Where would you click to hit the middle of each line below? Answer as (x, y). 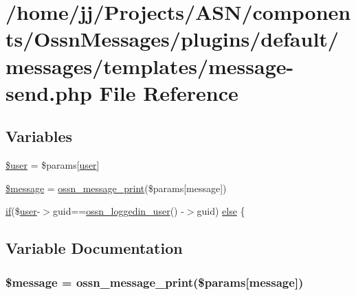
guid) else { (221, 211)
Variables (39, 136)
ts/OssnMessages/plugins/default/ (172, 39)
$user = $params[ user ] (53, 165)
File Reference (169, 92)
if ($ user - (23, 211)
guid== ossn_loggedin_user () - (118, 211)
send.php (49, 92)
